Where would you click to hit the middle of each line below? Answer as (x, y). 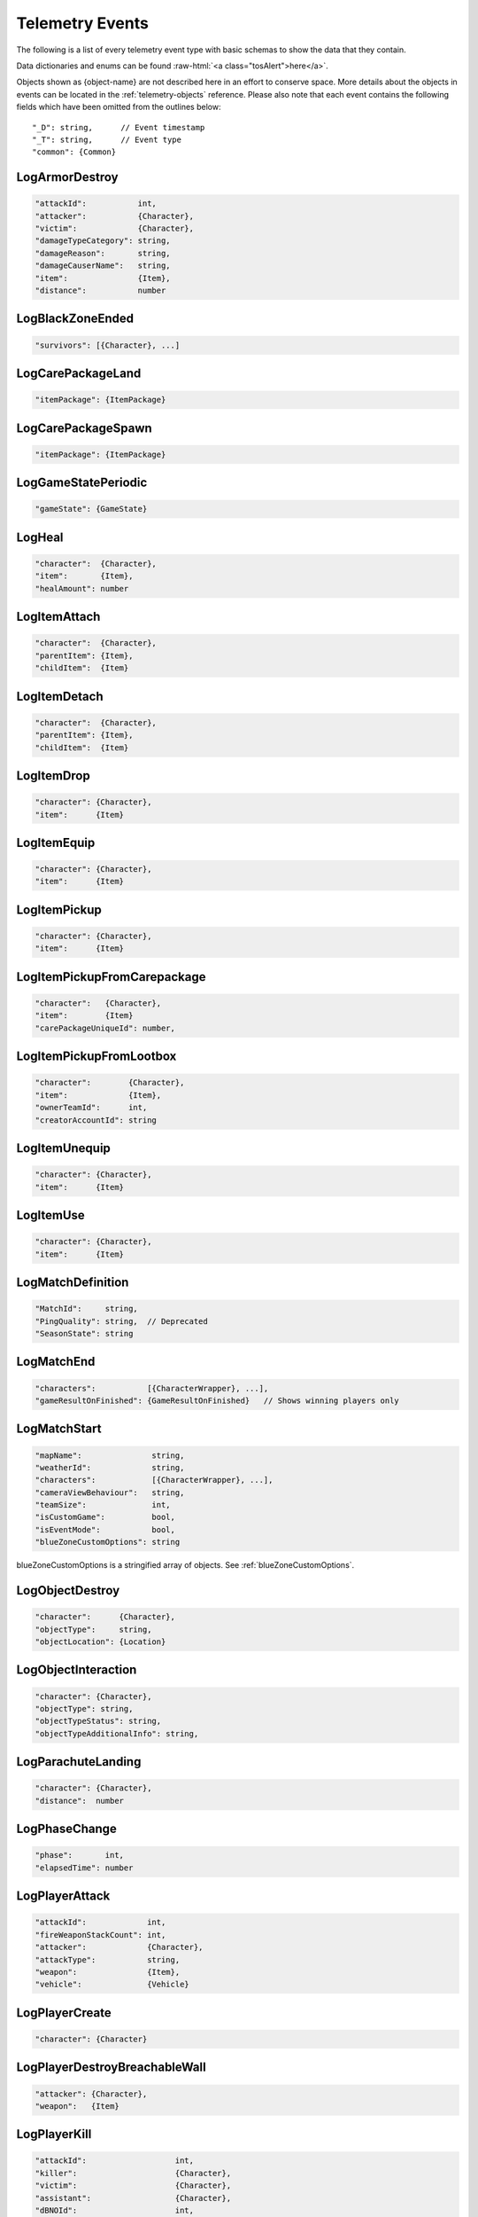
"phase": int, (79, 1855)
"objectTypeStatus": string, (98, 1721)
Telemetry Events (83, 23)
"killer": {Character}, (133, 2173)
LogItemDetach (60, 696)
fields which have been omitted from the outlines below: (119, 107)
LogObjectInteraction (77, 1670)
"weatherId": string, (110, 1467)
